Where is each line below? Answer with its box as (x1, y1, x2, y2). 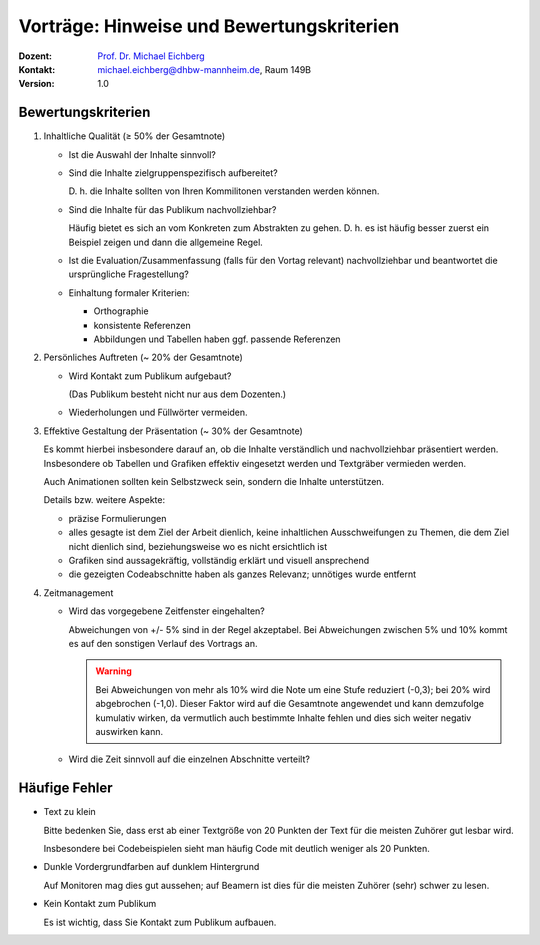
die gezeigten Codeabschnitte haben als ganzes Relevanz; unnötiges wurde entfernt (68, 568, 417, 580)
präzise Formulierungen (68, 512, 167, 524)
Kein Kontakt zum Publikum (43, 898, 157, 910)
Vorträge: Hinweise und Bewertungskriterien (18, 15, 400, 37)
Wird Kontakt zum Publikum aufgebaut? (68, 370, 232, 382)
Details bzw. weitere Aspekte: (43, 494, 165, 506)
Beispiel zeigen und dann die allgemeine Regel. (68, 236, 264, 248)
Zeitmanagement (43, 586, 114, 599)
